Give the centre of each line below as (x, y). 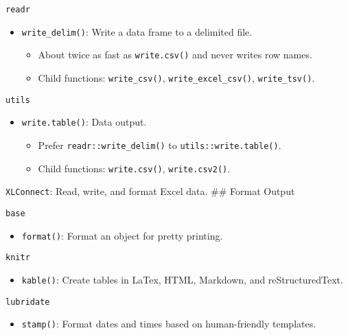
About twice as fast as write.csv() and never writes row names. (175, 55)
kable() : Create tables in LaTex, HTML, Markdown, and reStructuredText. (182, 279)
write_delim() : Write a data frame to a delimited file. (137, 31)
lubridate (28, 302)
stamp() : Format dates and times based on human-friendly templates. (169, 324)
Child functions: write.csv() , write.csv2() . (134, 168)
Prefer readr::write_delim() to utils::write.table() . (160, 145)
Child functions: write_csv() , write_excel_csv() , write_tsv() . (176, 77)
